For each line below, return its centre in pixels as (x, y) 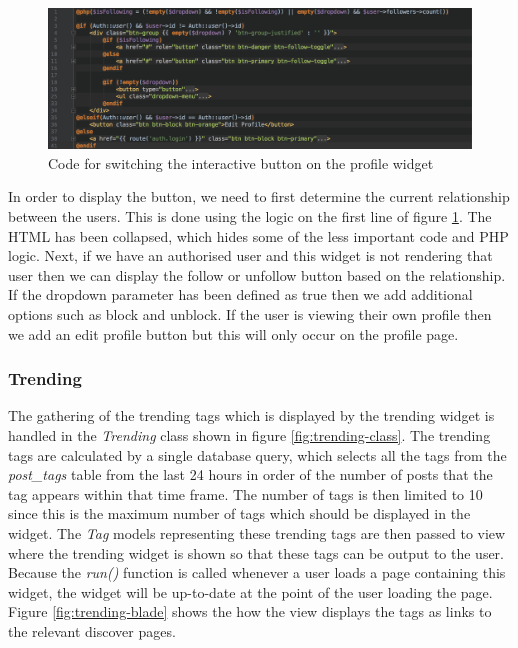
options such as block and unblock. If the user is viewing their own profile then (250, 313)
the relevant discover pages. (92, 630)
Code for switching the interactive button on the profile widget (241, 162)
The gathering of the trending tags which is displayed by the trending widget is (251, 415)
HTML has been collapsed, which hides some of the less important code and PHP (258, 235)
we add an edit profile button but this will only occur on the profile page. (233, 333)
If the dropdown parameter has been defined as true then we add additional (240, 294)
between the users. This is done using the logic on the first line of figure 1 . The (250, 215)
